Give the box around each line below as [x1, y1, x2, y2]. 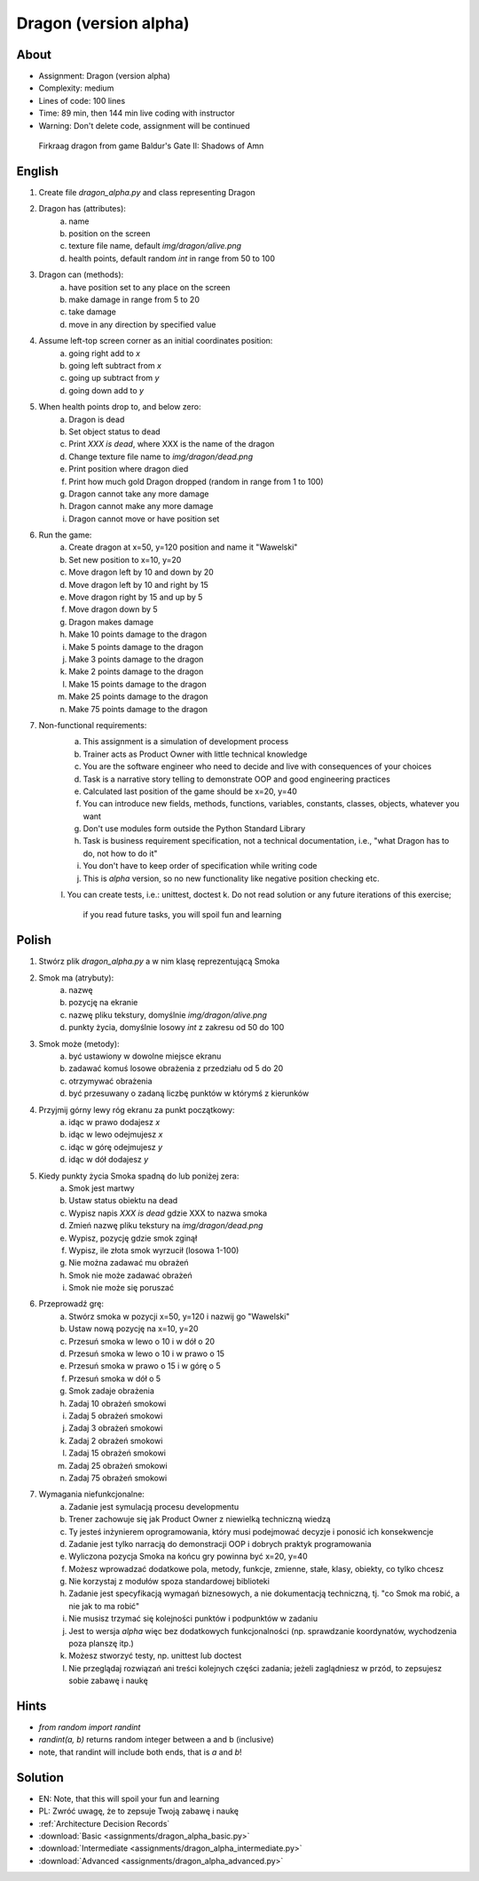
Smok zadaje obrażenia [68, 1385, 155, 1396]
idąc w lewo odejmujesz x [68, 1129, 163, 1140]
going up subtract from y [68, 373, 160, 384]
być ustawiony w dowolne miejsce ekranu [68, 1051, 222, 1061]
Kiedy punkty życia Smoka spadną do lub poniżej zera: [38, 1171, 239, 1181]
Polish [16, 933, 52, 948]
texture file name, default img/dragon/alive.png [68, 241, 242, 251]
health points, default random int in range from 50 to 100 [68, 253, 275, 264]
